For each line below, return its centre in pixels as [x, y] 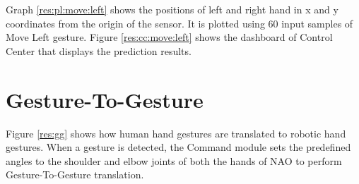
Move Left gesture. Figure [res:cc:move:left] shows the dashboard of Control [169, 37]
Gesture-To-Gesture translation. [75, 174]
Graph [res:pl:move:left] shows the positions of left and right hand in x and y [172, 9]
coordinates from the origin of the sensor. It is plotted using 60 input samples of [179, 23]
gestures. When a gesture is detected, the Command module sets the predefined [178, 147]
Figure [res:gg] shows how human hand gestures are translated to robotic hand [176, 133]
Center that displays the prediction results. [99, 50]
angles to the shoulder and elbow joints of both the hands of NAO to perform [174, 160]
